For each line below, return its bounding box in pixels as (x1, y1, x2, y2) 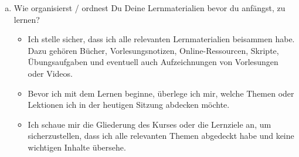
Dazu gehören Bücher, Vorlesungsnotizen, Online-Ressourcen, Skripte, (28, 44, 279, 56)
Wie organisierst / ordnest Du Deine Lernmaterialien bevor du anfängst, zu (13, 2, 286, 13)
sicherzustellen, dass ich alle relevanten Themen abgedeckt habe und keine (28, 129, 294, 142)
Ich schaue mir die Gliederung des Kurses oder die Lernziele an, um (28, 118, 271, 130)
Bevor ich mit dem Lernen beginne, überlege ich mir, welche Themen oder (28, 87, 294, 99)
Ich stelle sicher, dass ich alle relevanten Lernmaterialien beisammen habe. (28, 33, 295, 45)
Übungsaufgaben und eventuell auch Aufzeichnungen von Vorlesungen (28, 56, 278, 68)
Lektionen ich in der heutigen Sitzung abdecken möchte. (28, 98, 230, 111)
